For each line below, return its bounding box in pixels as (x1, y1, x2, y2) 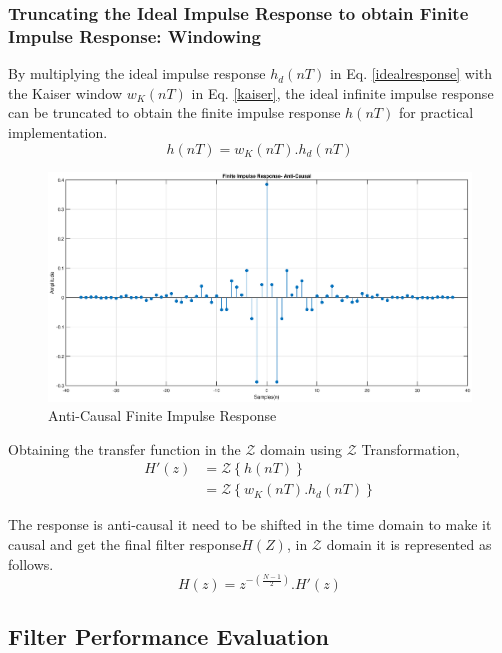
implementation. (8, 121, 108, 142)
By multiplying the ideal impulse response (8, 63, 266, 84)
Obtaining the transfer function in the (8, 438, 241, 459)
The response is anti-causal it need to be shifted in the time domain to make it (8, 514, 492, 535)
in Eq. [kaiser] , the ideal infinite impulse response (191, 82, 494, 103)
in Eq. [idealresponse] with (329, 63, 493, 84)
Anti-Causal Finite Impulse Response (48, 405, 277, 426)
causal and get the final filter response (8, 533, 242, 554)
